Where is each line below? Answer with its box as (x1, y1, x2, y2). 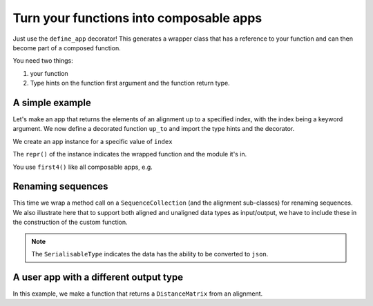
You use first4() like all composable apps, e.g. (12, 163, 153, 171)
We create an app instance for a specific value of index (12, 137, 173, 145)
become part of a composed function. (12, 43, 121, 52)
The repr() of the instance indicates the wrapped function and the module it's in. (12, 150, 247, 159)
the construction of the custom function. (12, 218, 128, 227)
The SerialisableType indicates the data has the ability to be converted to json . (31, 250, 269, 258)
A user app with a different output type (12, 271, 183, 283)
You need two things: (12, 57, 73, 65)
